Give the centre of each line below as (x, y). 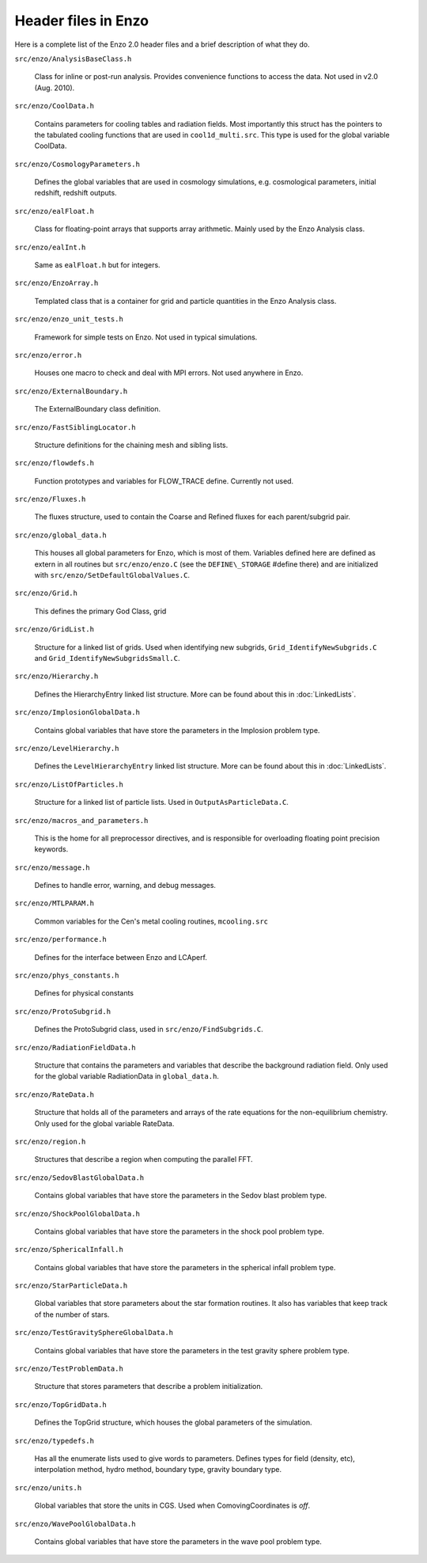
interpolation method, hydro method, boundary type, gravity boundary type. (158, 1470)
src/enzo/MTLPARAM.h (55, 903)
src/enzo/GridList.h (55, 630)
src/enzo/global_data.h (60, 535)
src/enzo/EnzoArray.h (57, 283)
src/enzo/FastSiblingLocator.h (75, 427)
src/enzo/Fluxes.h (50, 499)
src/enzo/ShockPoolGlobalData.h (77, 1214)
